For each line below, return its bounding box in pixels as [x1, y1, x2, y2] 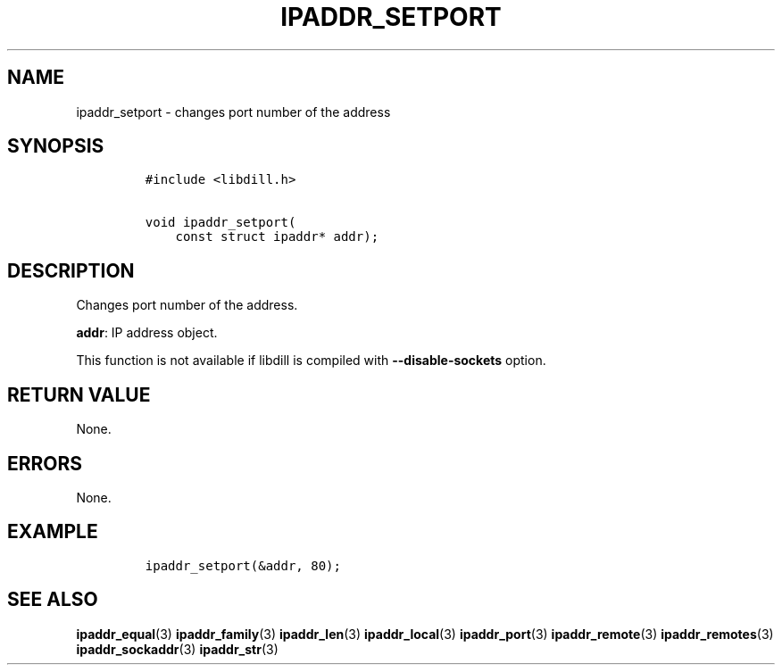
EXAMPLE [7, 520, 98, 543]
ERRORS [7, 452, 83, 475]
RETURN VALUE [7, 383, 151, 406]
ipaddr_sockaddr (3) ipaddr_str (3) [76, 641, 279, 657]
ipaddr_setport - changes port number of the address [76, 104, 391, 120]
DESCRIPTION [7, 259, 135, 282]
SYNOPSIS [7, 135, 104, 158]
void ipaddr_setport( [145, 215, 296, 230]
